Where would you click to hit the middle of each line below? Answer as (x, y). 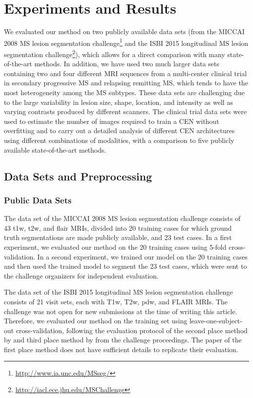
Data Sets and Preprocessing (78, 176)
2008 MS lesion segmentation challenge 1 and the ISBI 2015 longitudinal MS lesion (126, 42)
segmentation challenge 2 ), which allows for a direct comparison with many (115, 53)
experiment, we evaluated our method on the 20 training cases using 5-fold (115, 247)
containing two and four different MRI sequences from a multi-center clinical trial (126, 73)
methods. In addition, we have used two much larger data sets (127, 64)
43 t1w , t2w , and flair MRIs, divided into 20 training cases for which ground (118, 228)
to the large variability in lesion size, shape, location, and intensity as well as (118, 102)
